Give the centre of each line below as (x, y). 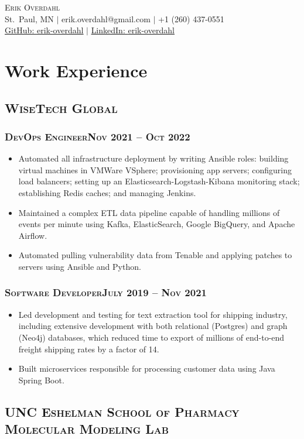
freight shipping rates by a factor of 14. (89, 349)
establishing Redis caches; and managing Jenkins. (107, 192)
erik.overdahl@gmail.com (106, 18)
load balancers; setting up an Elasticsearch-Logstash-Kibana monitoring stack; (159, 181)
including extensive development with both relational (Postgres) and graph (153, 326)
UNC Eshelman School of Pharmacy (122, 411)
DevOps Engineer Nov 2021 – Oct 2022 (98, 136)
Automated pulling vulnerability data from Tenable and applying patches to (155, 255)
